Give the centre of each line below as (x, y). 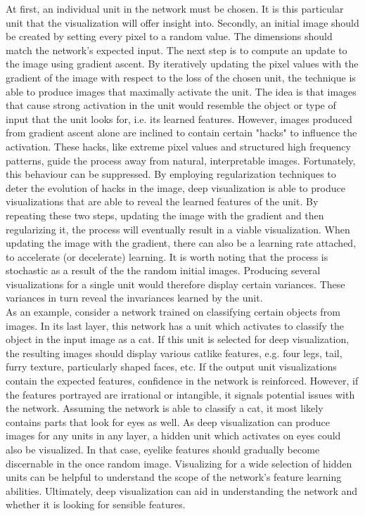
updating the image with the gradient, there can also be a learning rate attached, (181, 243)
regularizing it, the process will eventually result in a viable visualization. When (178, 229)
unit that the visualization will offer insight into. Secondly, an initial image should (182, 22)
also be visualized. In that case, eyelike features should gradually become (163, 449)
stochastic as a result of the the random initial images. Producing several (163, 270)
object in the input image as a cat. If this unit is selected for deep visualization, (178, 339)
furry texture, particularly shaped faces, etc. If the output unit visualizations (171, 367)
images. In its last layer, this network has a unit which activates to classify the (175, 325)
